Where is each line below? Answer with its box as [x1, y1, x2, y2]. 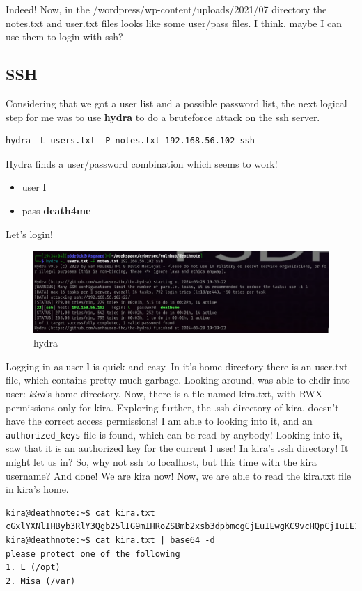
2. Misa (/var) [6, 576, 76, 586]
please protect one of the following [6, 549, 180, 559]
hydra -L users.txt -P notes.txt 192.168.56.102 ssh [6, 136, 255, 146]
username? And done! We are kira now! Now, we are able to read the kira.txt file [6, 468, 352, 482]
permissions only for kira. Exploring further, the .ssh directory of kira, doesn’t [6, 400, 339, 414]
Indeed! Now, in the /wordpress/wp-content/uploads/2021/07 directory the [6, 2, 327, 16]
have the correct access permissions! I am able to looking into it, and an [6, 413, 313, 428]
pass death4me [22, 203, 91, 217]
